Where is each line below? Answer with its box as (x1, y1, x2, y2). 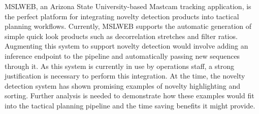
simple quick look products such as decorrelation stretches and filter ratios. (5, 30, 238, 41)
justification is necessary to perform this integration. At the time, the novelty (5, 70, 245, 81)
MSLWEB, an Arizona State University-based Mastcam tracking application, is (5, 1, 251, 11)
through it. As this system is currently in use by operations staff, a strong (5, 60, 234, 71)
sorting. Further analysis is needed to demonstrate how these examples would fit (5, 90, 254, 101)
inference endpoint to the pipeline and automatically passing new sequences (5, 50, 240, 61)
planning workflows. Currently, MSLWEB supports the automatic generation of (5, 21, 252, 31)
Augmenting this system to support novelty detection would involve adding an (5, 41, 248, 51)
